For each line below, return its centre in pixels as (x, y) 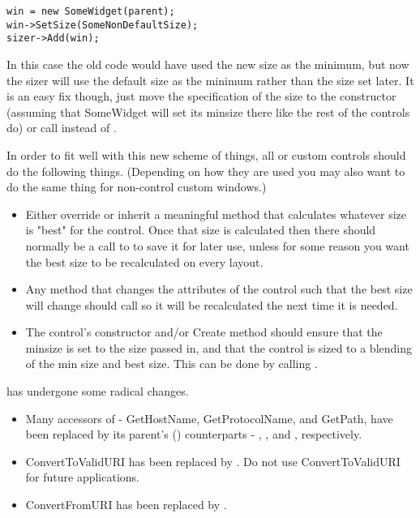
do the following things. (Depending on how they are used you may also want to (206, 171)
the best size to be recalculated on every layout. (144, 261)
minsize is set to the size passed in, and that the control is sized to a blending (219, 347)
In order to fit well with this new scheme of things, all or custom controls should (206, 154)
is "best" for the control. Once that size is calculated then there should (201, 230)
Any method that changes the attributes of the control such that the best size (219, 289)
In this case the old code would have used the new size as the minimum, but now (208, 64)
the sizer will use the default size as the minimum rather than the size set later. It (210, 80)
